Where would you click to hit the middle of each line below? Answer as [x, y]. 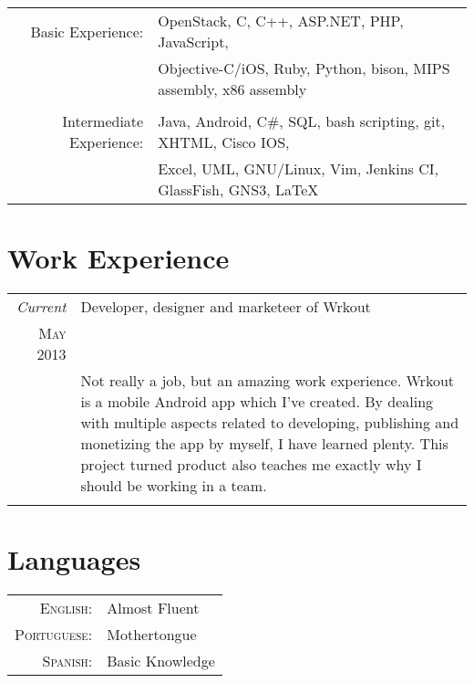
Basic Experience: [87, 31]
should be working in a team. [174, 486]
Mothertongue [152, 635]
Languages [74, 559]
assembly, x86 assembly [232, 89]
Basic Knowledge [161, 661]
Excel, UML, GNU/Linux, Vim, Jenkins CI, [298, 168]
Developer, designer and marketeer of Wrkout [226, 307]
